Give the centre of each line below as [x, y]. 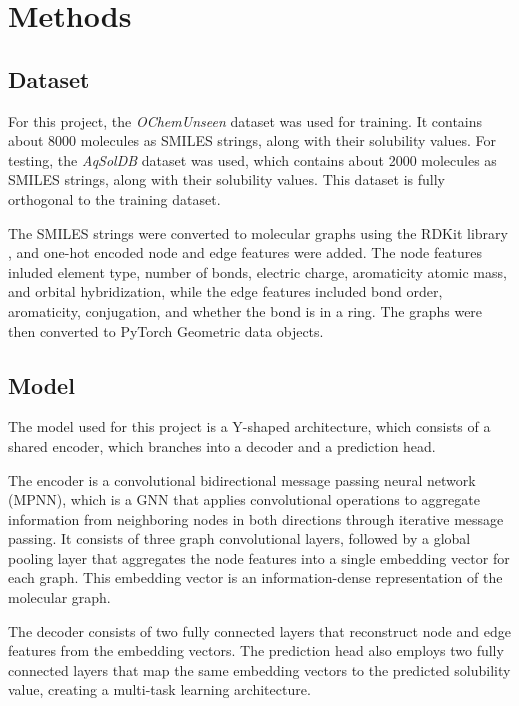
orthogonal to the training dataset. [114, 198]
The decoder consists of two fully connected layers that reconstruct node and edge [259, 630]
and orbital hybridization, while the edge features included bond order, [225, 291]
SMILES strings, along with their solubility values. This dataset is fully [226, 179]
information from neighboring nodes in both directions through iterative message [256, 518]
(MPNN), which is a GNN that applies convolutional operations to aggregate [244, 499]
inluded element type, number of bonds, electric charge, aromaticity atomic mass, [257, 271]
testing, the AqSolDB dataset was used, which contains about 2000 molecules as [252, 159]
